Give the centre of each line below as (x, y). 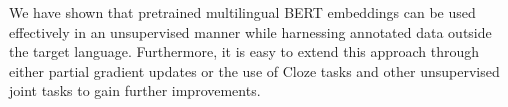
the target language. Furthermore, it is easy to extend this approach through (244, 51)
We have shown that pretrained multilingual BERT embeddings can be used (242, 12)
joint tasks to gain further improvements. (135, 90)
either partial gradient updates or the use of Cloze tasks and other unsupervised (254, 70)
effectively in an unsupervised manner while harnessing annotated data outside (250, 31)
